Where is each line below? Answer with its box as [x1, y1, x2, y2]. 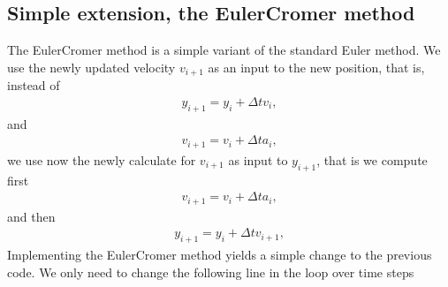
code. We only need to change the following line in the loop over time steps [7, 262, 414, 281]
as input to [228, 150, 288, 169]
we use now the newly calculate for [7, 150, 196, 169]
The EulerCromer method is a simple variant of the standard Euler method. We [7, 41, 441, 59]
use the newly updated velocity [7, 57, 176, 76]
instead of [7, 76, 60, 94]
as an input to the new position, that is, [208, 57, 425, 76]
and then [7, 207, 56, 225]
